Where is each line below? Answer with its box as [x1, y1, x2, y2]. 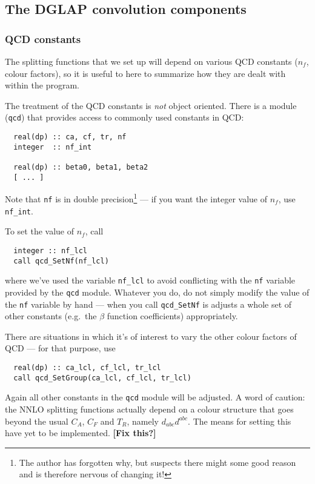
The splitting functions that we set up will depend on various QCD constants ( [5, 55, 298, 67]
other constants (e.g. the [5, 310, 97, 322]
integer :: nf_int [13, 142, 92, 151]
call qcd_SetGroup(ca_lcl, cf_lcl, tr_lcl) [13, 373, 191, 382]
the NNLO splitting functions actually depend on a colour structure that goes [5, 402, 294, 415]
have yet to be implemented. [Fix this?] [5, 426, 156, 439]
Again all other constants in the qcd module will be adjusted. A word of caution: [5, 391, 305, 403]
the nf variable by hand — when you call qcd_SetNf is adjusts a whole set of [5, 297, 292, 310]
